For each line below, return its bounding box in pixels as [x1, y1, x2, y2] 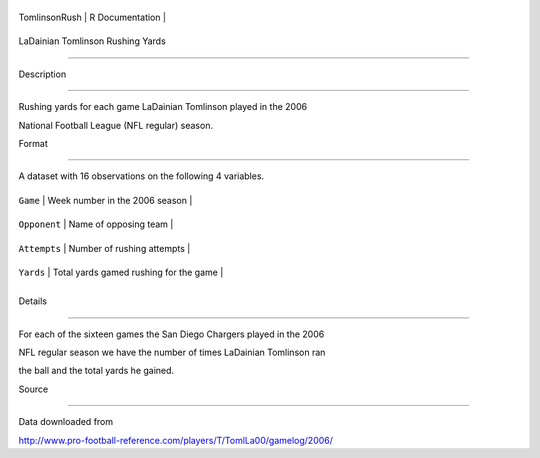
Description [18, 68, 67, 80]
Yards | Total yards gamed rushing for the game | [18, 266, 224, 278]
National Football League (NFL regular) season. [18, 119, 214, 131]
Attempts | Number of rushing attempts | [18, 242, 191, 254]
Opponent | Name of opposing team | [18, 218, 174, 230]
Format [18, 137, 49, 149]
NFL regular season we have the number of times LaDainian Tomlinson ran [18, 346, 326, 359]
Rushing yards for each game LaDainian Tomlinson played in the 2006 [18, 101, 308, 113]
